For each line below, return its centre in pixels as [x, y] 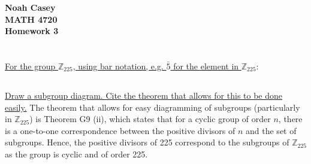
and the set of [271, 130]
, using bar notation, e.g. [118, 66]
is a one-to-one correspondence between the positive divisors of [120, 130]
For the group [30, 66]
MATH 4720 [31, 19]
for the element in [206, 66]
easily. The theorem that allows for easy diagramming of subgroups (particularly [153, 107]
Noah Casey [30, 7]
